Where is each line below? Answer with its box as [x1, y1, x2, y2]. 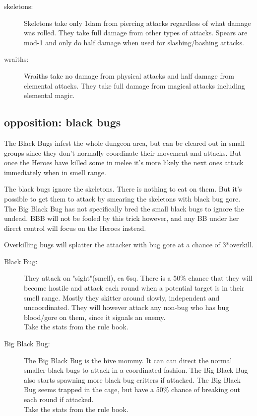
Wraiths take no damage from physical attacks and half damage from [24, 70, 234, 81]
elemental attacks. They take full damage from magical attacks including [24, 80, 245, 91]
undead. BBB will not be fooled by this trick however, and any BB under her [4, 213, 239, 223]
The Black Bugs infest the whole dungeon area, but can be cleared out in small [4, 137, 245, 148]
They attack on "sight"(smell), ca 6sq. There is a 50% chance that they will [24, 273, 253, 283]
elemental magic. [24, 90, 75, 101]
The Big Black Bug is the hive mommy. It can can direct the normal [24, 355, 232, 365]
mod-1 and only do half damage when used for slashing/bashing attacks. [24, 37, 244, 47]
